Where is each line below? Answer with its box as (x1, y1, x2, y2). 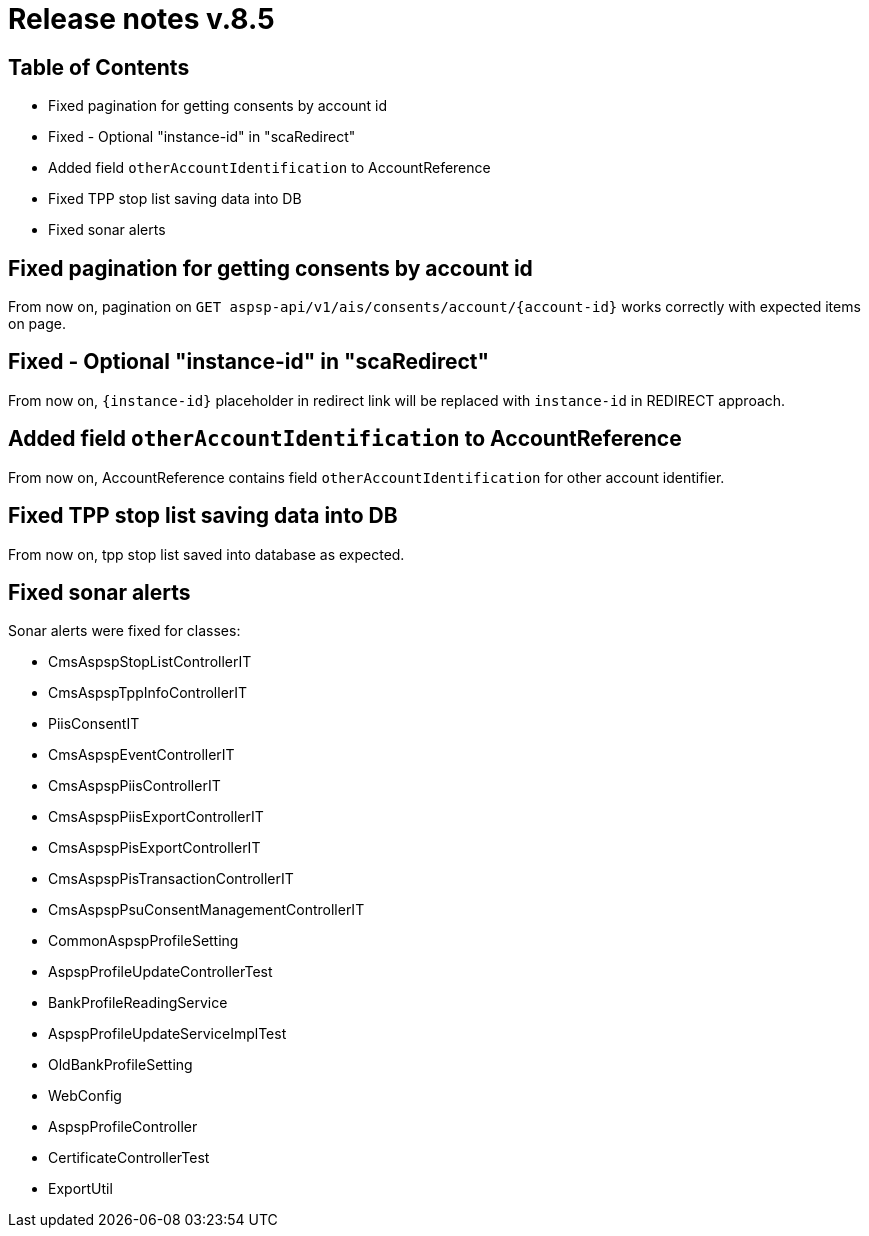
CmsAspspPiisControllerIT (48, 777, 221, 795)
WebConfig (48, 1087, 122, 1105)
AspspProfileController (48, 1118, 198, 1136)
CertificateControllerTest (48, 1149, 210, 1167)
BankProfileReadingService (48, 994, 228, 1012)
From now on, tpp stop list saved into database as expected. (8, 545, 405, 563)
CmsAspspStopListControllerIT (48, 653, 252, 671)
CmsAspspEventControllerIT (48, 746, 235, 764)
